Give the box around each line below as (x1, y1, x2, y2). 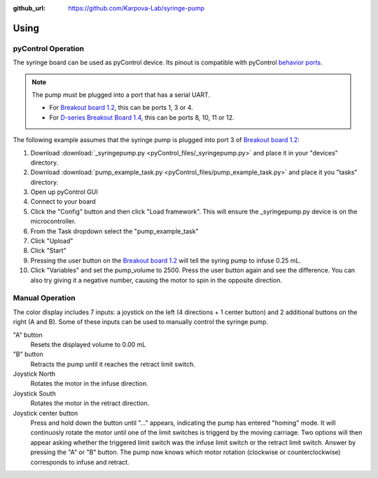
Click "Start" (30, 246, 66, 255)
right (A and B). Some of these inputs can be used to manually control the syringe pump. (13, 318, 269, 326)
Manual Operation (13, 293, 76, 303)
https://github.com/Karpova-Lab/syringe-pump (68, 4, 205, 12)
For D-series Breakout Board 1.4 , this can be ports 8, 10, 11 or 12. (49, 113, 234, 122)
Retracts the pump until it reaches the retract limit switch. (30, 360, 196, 368)
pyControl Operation (13, 43, 85, 53)
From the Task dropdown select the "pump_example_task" (30, 227, 199, 235)
